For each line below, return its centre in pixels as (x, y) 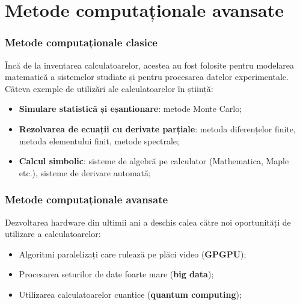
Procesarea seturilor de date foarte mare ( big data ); (116, 274)
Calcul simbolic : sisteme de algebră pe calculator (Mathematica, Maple (154, 161)
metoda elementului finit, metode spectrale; (99, 140)
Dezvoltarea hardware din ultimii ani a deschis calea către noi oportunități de (148, 222)
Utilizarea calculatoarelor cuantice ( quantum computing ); (130, 294)
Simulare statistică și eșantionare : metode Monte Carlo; (130, 109)
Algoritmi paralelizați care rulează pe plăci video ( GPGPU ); (133, 254)
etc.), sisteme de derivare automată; (85, 172)
